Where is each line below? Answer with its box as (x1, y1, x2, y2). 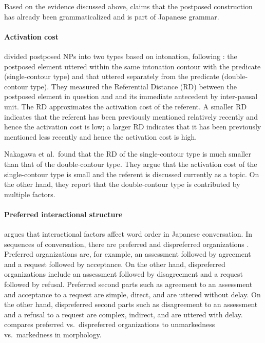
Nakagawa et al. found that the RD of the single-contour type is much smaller (4, 148, 251, 159)
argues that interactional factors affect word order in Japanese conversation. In (4, 228, 252, 239)
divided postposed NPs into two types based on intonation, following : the (4, 50, 237, 61)
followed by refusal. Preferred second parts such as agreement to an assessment (4, 279, 253, 290)
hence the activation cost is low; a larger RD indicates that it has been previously (4, 121, 261, 132)
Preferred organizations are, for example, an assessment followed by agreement (4, 249, 251, 259)
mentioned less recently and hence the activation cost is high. (4, 131, 197, 142)
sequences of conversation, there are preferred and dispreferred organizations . (4, 238, 249, 249)
